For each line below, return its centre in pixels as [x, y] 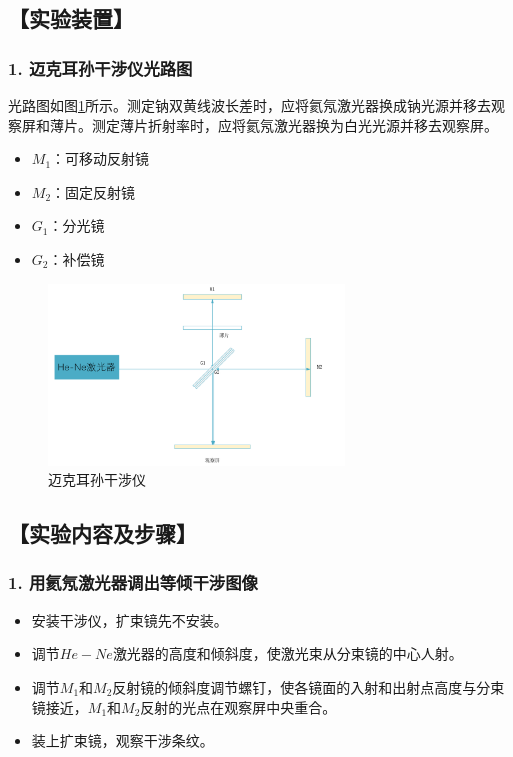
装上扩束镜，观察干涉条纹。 [122, 740]
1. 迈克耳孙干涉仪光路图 [100, 67]
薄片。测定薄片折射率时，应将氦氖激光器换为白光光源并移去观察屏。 [273, 124]
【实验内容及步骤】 [102, 533]
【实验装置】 [71, 18]
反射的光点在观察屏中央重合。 [238, 706]
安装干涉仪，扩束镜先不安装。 [129, 619]
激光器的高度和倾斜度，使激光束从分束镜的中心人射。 [287, 653]
